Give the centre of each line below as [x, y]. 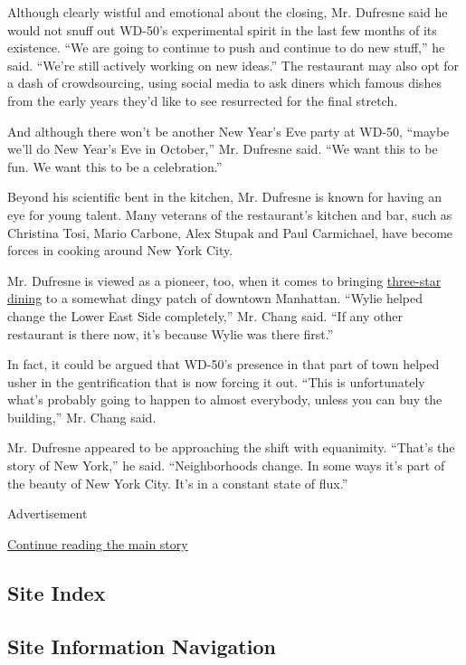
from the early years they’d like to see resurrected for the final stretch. [203, 100]
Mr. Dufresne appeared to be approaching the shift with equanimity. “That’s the [231, 447]
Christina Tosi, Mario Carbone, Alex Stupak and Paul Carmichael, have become [230, 232]
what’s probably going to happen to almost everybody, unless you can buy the [225, 399]
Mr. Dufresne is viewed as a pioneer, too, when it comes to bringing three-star [224, 280]
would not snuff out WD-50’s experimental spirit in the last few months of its [222, 29]
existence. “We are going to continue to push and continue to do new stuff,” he [226, 47]
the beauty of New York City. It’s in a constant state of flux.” [178, 483]
